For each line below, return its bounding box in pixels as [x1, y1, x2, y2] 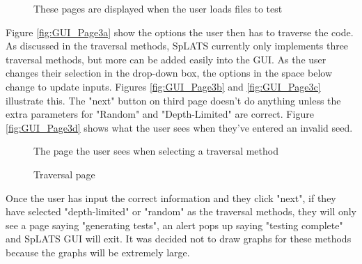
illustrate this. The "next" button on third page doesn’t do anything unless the [6, 93, 341, 107]
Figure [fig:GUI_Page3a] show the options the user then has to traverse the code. [6, 24, 354, 39]
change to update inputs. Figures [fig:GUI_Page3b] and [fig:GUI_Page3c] [6, 79, 321, 93]
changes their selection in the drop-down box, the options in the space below [6, 65, 332, 80]
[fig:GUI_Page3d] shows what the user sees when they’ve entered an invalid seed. [6, 120, 353, 134]
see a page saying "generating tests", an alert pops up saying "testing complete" [6, 217, 343, 232]
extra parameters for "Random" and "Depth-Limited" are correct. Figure [6, 107, 314, 121]
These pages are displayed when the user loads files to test [33, 1, 283, 15]
